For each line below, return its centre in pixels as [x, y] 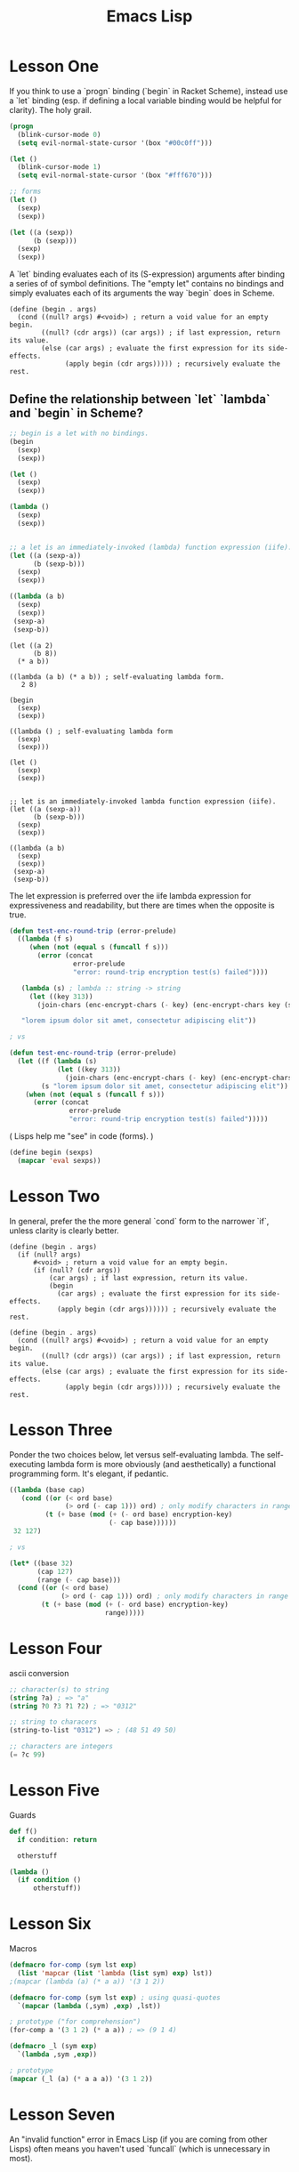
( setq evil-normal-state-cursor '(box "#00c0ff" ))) [115, 143]
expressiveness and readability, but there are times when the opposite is [142, 905]
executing [28, 1464]
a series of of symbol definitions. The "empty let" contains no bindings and [147, 284]
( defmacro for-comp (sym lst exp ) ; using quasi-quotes [115, 1998]
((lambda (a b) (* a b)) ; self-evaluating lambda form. [117, 677]
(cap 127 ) [55, 1571]
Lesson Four [56, 1649]
